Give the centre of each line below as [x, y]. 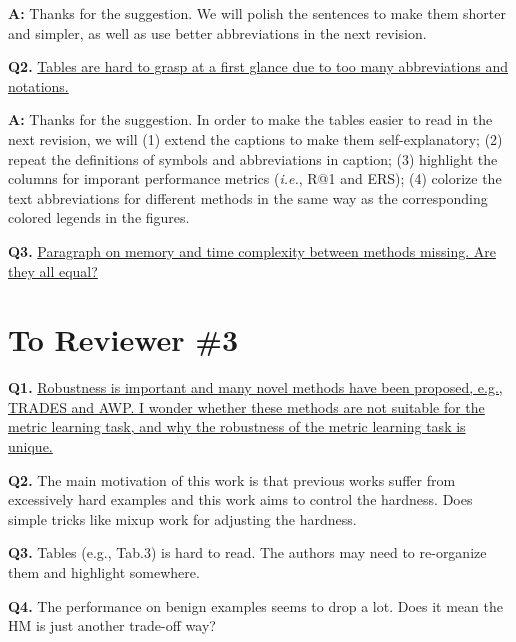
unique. [30, 446]
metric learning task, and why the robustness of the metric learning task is [237, 426]
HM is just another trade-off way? [112, 625]
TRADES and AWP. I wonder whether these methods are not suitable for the [246, 406]
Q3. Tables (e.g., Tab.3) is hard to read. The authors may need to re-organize [247, 552]
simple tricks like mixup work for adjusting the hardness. [182, 518]
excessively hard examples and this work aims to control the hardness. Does [240, 499]
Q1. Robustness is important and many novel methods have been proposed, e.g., [255, 387]
